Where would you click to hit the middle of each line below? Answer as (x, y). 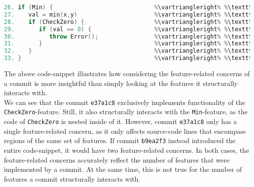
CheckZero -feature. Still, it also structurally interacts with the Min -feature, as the (126, 112)
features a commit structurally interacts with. (72, 178)
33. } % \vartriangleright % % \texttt (128, 58)
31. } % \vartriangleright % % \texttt (128, 44)
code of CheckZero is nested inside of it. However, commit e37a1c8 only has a (120, 121)
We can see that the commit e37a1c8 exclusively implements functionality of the (125, 102)
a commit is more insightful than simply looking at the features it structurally (121, 83)
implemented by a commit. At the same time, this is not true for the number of (123, 169)
